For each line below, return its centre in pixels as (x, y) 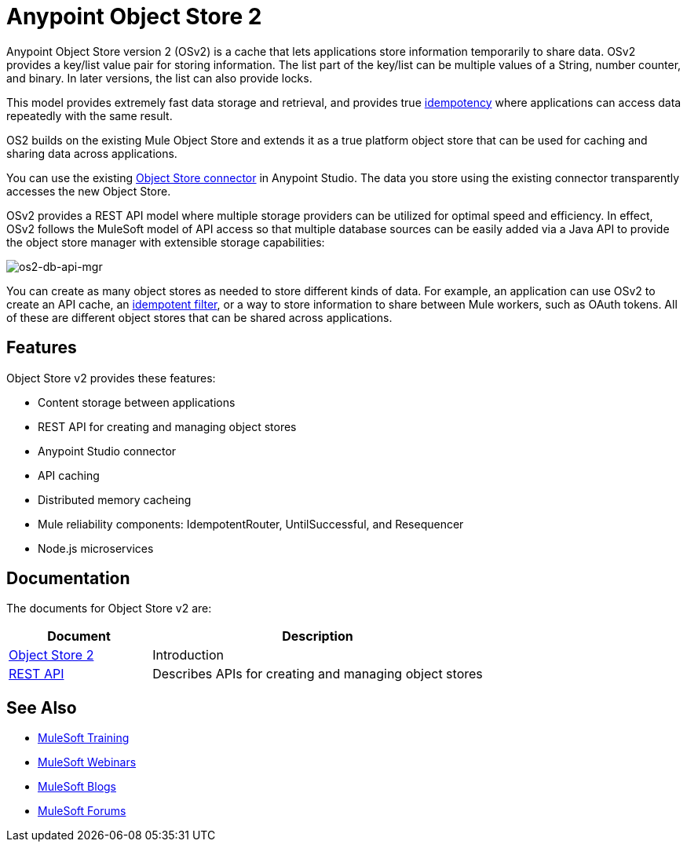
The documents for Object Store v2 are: (109, 609)
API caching (69, 475)
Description (318, 636)
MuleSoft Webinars (87, 762)
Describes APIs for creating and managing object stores (318, 674)
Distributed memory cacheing (115, 499)
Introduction (188, 655)
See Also (42, 707)
